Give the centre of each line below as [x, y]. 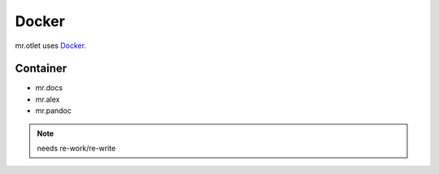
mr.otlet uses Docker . [51, 46]
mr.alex [48, 99]
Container [41, 69]
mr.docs [49, 88]
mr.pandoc [54, 111]
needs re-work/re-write [76, 148]
